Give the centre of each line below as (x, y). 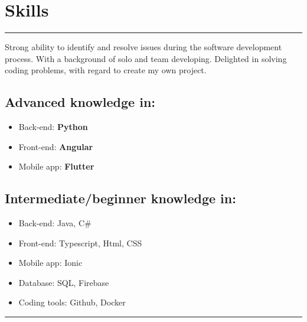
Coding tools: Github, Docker (72, 302)
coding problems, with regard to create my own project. (106, 70)
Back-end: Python (53, 127)
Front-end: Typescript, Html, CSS (80, 243)
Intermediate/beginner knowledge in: (120, 198)
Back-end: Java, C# (55, 223)
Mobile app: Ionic (50, 263)
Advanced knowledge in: (80, 102)
